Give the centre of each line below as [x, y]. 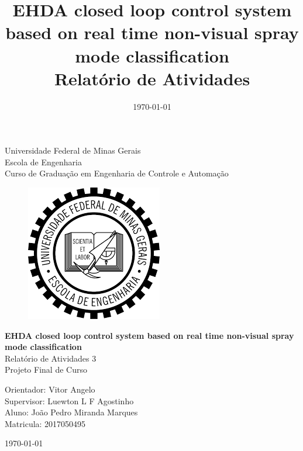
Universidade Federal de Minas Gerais [73, 150]
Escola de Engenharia [43, 162]
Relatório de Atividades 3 [51, 358]
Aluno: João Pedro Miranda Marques [71, 412]
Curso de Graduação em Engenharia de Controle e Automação [117, 173]
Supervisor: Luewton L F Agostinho [69, 400]
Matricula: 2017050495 [45, 423]
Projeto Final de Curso [46, 370]
